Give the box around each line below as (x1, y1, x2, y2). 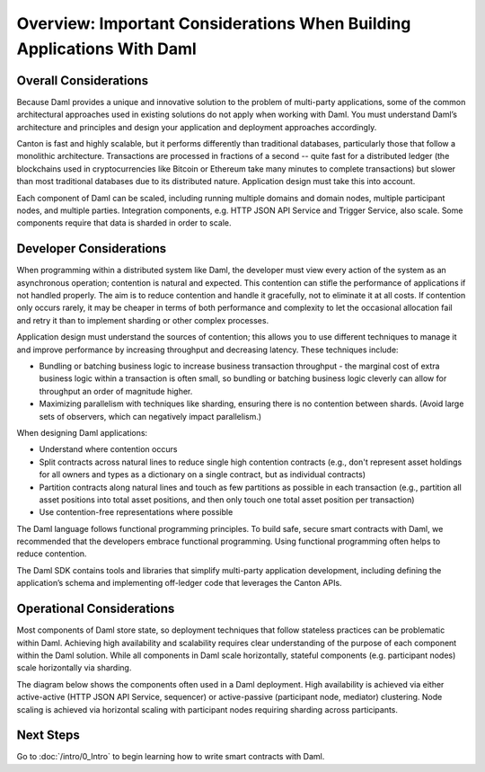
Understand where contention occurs (39, 444, 178, 455)
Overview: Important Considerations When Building (16, 13, 411, 33)
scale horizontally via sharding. (16, 662, 132, 673)
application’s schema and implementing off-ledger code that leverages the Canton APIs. (16, 578, 342, 589)
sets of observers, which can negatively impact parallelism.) (39, 411, 262, 421)
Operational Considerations (16, 601, 175, 617)
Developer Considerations (16, 241, 167, 256)
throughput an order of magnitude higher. (39, 386, 193, 396)
